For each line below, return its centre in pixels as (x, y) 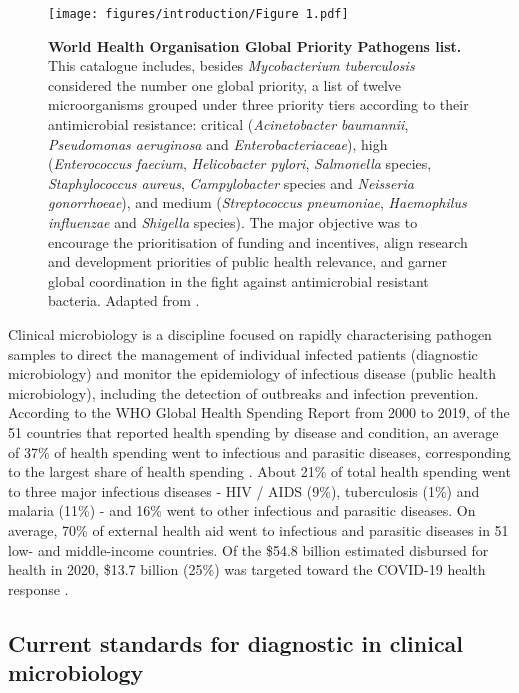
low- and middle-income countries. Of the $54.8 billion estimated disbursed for (248, 549)
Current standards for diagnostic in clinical (236, 642)
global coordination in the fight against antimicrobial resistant (238, 280)
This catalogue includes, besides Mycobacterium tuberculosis (231, 65)
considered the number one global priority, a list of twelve (225, 84)
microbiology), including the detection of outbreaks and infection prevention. (243, 392)
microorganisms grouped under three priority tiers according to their (258, 104)
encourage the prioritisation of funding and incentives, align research (258, 241)
